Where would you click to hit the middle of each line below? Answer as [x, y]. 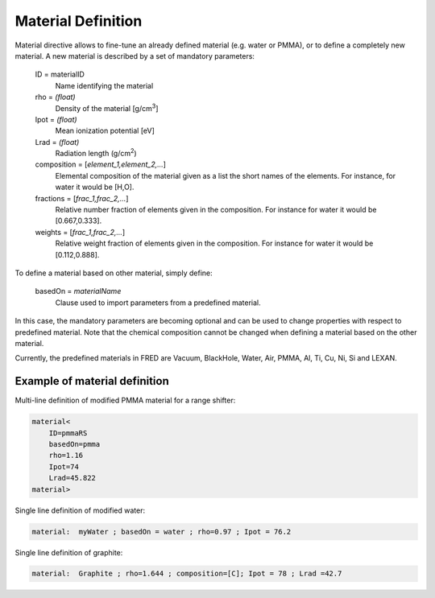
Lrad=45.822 [72, 478]
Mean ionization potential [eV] [105, 131]
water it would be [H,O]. [95, 187]
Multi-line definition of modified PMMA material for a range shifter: [125, 400]
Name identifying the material [104, 85]
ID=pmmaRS [68, 433]
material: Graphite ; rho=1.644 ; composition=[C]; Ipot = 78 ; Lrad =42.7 [187, 574]
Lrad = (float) [57, 142]
